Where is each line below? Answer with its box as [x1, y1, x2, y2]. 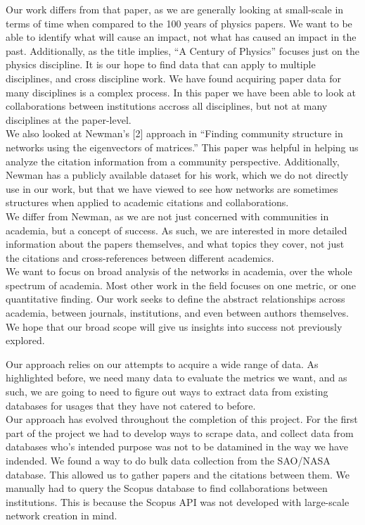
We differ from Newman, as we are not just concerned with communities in [6, 208, 329, 223]
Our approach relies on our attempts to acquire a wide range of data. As [6, 356, 319, 371]
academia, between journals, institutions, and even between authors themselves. [6, 305, 349, 320]
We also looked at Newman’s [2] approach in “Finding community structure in [6, 126, 343, 141]
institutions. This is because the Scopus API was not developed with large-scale [6, 494, 350, 509]
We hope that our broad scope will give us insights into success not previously [6, 319, 342, 334]
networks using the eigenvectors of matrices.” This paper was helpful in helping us [6, 139, 359, 154]
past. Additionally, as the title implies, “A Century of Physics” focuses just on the [6, 43, 359, 58]
